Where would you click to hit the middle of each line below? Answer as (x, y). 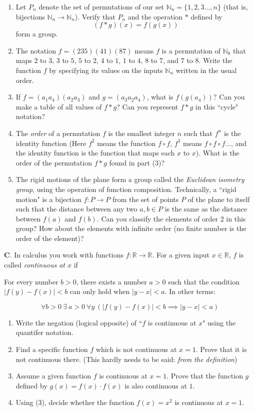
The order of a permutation (58, 133)
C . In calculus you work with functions (64, 255)
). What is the (217, 153)
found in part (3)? (137, 162)
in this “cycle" (217, 106)
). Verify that (95, 16)
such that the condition (204, 281)
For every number (31, 281)
